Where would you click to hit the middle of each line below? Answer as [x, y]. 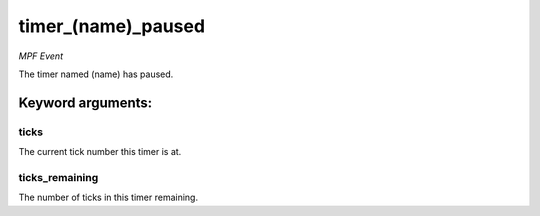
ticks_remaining [58, 177]
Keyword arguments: [85, 102]
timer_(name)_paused [111, 26]
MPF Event [41, 56]
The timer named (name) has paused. [96, 74]
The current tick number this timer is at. [100, 152]
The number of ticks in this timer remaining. [108, 197]
